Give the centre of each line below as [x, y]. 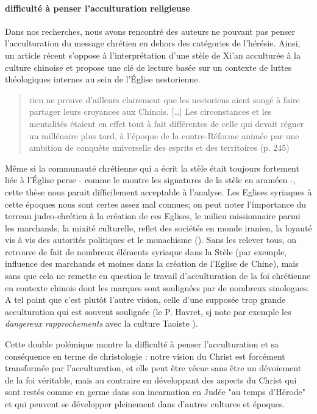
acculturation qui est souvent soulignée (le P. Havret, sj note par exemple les [148, 311]
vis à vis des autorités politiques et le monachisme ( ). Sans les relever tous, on [151, 240]
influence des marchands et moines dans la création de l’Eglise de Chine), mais [152, 263]
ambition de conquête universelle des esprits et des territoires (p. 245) [159, 147]
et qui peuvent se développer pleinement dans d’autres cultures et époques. [145, 404]
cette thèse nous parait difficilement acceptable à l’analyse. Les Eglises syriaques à [158, 191]
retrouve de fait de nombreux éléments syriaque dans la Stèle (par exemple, [146, 251]
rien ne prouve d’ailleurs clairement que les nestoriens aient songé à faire [164, 99]
